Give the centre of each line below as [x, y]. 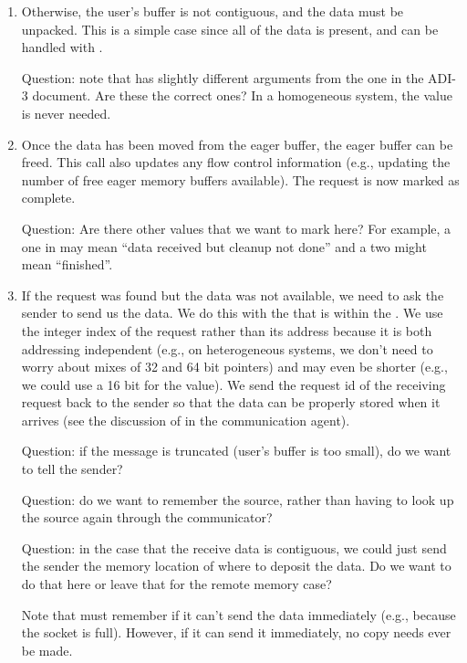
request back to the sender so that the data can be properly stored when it [231, 402]
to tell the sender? [72, 469]
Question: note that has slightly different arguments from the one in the [223, 77]
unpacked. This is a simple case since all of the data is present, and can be [230, 29]
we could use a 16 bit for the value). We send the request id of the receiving [233, 384]
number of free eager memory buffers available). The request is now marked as [240, 179]
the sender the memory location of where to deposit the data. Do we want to [236, 566]
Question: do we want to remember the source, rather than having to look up [238, 499]
